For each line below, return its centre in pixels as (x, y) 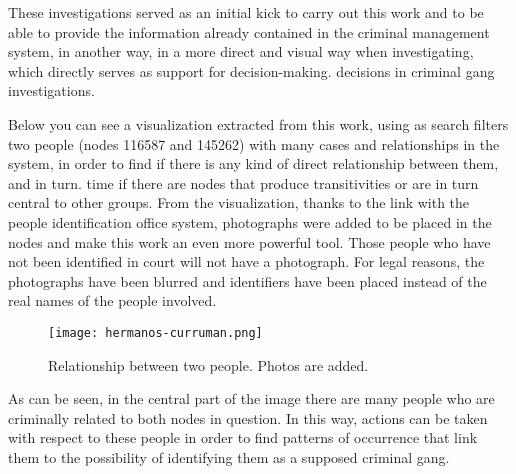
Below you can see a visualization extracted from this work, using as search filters (258, 123)
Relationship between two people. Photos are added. (208, 364)
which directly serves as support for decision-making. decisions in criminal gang (251, 70)
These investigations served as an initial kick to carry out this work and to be (246, 12)
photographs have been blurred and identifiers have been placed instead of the (247, 280)
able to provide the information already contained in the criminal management (249, 31)
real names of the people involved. (112, 300)
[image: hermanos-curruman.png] (155, 332)
